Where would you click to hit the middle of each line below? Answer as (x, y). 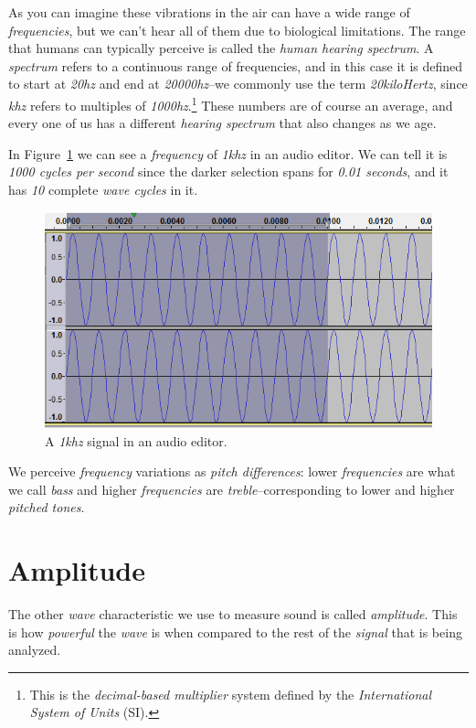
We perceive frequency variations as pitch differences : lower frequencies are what (232, 471)
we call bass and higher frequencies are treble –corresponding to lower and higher (232, 489)
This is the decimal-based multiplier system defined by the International (230, 694)
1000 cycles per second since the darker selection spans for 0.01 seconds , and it (228, 171)
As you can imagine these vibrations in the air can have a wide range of (209, 12)
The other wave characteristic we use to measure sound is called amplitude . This (233, 614)
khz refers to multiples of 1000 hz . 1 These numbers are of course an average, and (231, 103)
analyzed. (35, 650)
